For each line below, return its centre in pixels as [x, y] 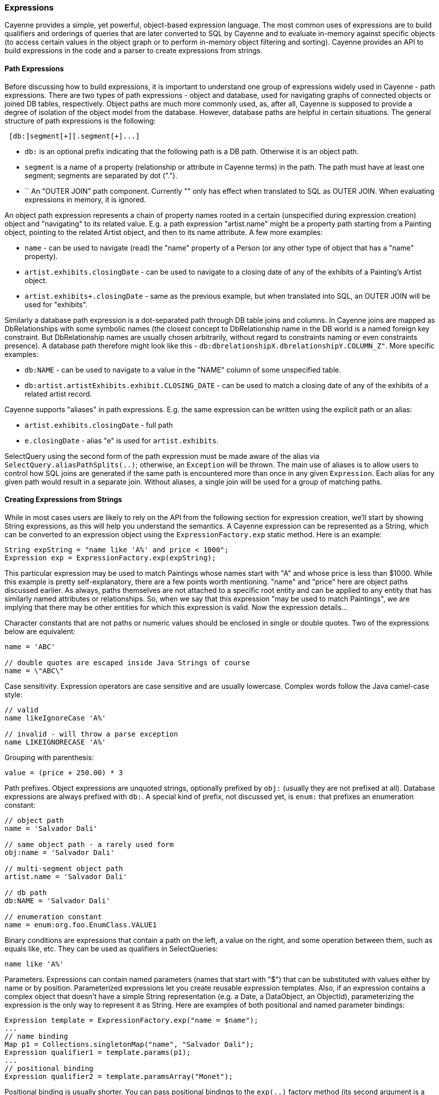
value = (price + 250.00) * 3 [64, 772]
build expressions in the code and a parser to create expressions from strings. [134, 51]
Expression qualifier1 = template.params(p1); [98, 1052]
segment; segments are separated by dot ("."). [101, 175]
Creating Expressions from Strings [63, 500]
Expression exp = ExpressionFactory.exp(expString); [110, 558]
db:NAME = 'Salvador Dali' [57, 900]
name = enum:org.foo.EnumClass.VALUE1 [81, 925]
